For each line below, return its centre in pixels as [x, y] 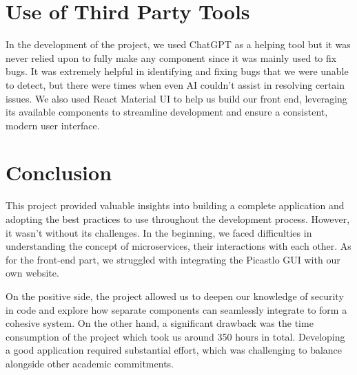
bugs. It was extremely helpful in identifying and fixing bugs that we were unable [177, 71]
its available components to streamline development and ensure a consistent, [167, 112]
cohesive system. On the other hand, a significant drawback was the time [160, 323]
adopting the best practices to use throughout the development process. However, [178, 219]
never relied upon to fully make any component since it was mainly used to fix [171, 57]
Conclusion [59, 172]
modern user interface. [53, 125]
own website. [32, 273]
